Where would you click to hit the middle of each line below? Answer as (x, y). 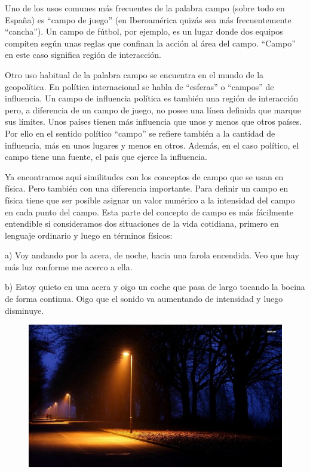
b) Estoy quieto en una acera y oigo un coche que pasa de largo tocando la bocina (155, 287)
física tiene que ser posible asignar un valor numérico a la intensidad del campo (150, 200)
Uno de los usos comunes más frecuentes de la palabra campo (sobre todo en (145, 8)
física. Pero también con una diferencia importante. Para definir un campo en (147, 188)
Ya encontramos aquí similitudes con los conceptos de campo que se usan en (144, 176)
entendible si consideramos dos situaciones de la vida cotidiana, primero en (142, 223)
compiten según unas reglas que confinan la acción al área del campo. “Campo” (150, 43)
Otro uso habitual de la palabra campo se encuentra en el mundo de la (134, 74)
